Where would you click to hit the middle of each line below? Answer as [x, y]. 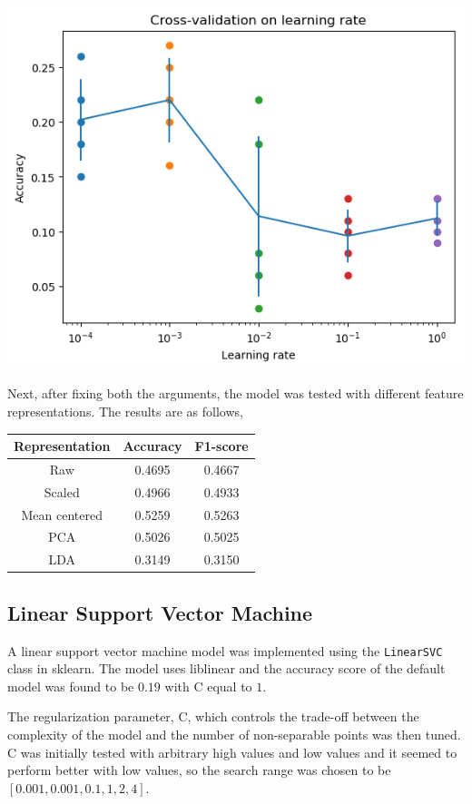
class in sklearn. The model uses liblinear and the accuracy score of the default [226, 668]
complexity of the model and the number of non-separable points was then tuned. [234, 735]
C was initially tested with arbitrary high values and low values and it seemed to [232, 752]
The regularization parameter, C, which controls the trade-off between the [213, 716]
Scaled [62, 491]
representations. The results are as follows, [125, 411]
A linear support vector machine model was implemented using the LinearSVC [225, 650]
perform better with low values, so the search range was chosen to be [199, 770]
